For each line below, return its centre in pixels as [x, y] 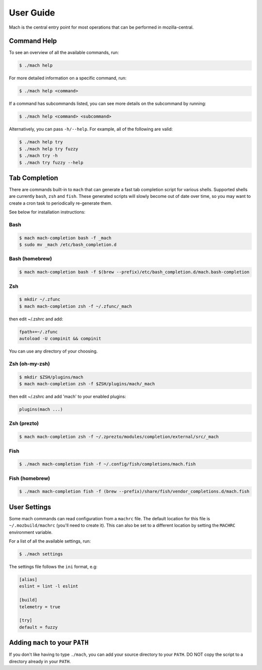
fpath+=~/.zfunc [39, 332]
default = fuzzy [39, 627]
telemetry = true [40, 607]
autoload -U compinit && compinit [60, 339]
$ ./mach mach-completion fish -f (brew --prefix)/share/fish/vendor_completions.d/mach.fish [134, 492]
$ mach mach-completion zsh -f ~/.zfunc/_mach [75, 306]
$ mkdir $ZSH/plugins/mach [51, 377]
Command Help [33, 41]
